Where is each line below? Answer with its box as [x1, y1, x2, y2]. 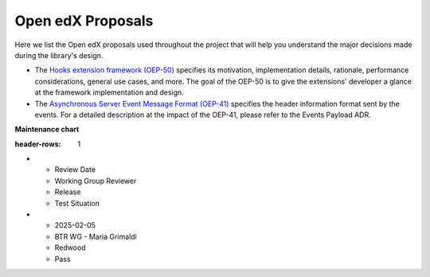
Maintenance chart [14, 124, 80, 135]
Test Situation [54, 198, 100, 208]
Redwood [54, 243, 87, 252]
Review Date [54, 165, 96, 174]
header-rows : [14, 139, 61, 149]
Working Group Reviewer [54, 176, 137, 185]
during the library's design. [14, 50, 104, 60]
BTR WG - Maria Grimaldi [54, 232, 137, 241]
